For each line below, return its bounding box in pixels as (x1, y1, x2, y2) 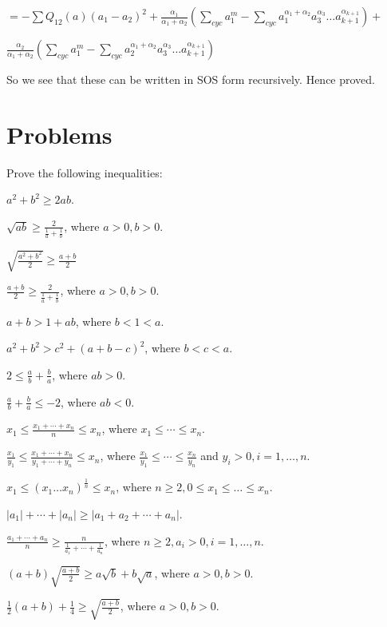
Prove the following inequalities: (6, 164, 163, 181)
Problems (6, 117, 113, 150)
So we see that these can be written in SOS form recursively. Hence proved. (6, 71, 375, 87)
